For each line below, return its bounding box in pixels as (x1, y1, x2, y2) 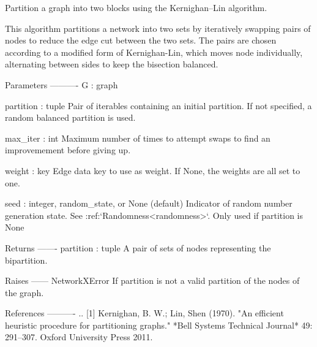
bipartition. (5, 253, 48, 266)
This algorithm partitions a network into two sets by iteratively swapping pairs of (5, 21, 311, 34)
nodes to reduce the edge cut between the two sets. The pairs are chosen (5, 34, 277, 47)
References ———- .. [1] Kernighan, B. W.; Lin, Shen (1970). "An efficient (5, 307, 284, 319)
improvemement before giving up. (5, 143, 131, 156)
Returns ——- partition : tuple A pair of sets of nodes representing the (5, 241, 271, 254)
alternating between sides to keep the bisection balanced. (5, 58, 218, 71)
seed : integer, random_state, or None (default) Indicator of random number (5, 197, 293, 210)
